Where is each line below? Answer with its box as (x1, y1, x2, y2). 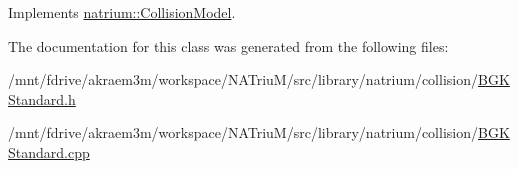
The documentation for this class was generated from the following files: (8, 35, 449, 56)
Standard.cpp (8, 141, 90, 162)
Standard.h (8, 88, 76, 109)
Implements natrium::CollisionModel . (8, 2, 236, 22)
